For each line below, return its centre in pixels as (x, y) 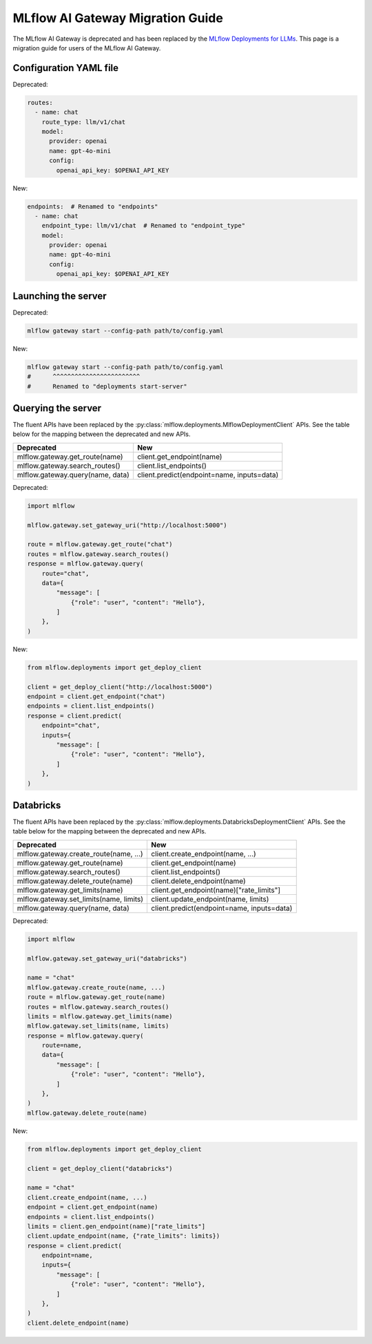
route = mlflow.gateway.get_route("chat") (100, 544)
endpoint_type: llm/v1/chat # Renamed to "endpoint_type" (144, 226)
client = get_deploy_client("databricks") (100, 1168)
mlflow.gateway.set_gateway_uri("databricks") (107, 958)
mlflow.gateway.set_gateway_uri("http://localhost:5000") (127, 525)
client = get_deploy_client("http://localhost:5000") (120, 687)
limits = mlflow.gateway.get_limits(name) (100, 1016)
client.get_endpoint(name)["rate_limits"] (216, 890)
